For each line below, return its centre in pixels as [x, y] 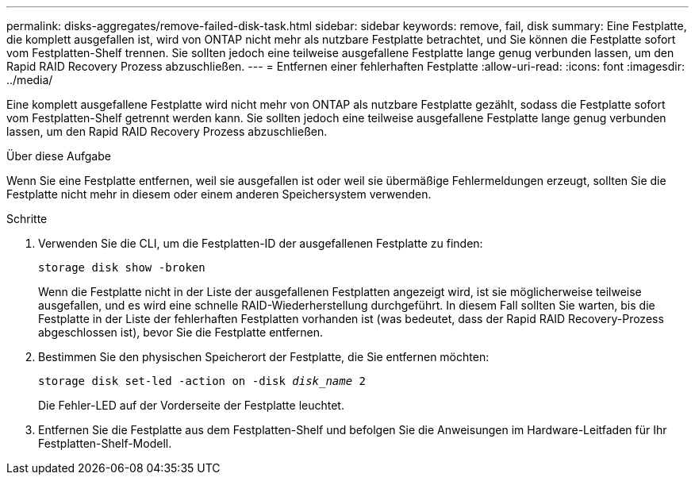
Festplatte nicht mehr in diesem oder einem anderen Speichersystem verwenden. [219, 194]
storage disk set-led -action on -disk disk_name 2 [202, 381]
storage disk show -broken [122, 267]
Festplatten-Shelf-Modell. [105, 443]
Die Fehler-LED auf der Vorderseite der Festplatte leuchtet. [191, 405]
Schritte [27, 219]
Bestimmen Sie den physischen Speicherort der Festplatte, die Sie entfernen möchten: [264, 357]
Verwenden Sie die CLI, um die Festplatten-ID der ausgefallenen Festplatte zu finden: [261, 243]
